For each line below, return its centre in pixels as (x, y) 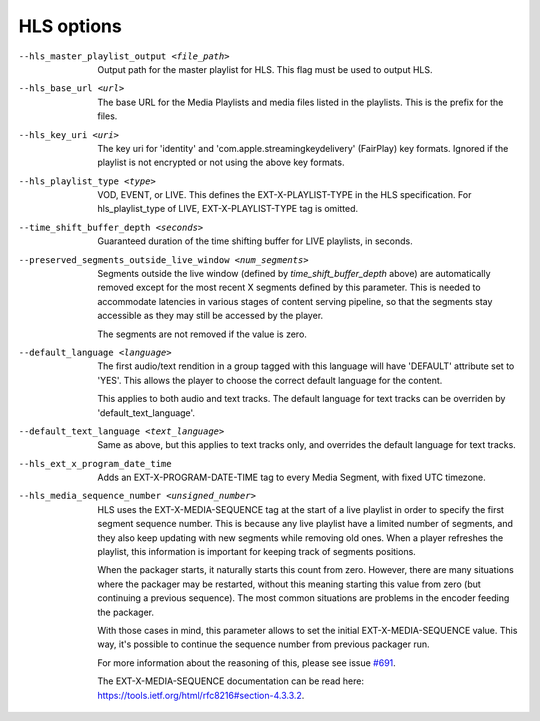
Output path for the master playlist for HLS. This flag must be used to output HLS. (265, 69)
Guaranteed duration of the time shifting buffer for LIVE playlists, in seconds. (255, 241)
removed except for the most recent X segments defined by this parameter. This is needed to (289, 287)
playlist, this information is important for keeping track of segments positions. (257, 552)
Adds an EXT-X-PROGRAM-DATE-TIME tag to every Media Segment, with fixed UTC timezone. (291, 477)
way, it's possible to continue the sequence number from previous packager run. (263, 644)
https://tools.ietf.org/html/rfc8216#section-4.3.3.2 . (201, 695)
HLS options (70, 26)
